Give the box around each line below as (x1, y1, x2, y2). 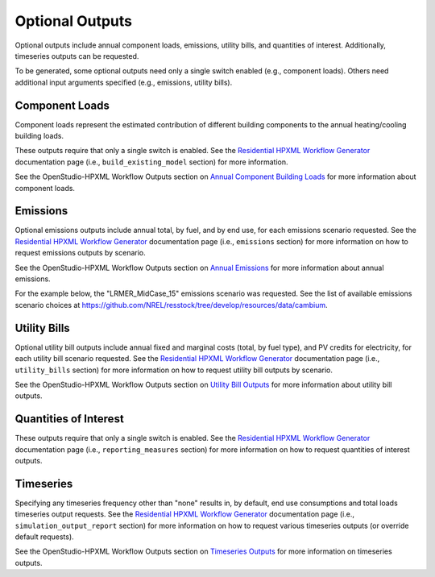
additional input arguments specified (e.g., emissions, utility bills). (14, 77, 233, 87)
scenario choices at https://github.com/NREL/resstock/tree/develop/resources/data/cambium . (14, 300, 328, 309)
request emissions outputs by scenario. (14, 248, 146, 258)
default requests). (14, 532, 74, 542)
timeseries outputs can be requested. (14, 51, 139, 60)
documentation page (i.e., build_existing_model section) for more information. (14, 157, 289, 167)
